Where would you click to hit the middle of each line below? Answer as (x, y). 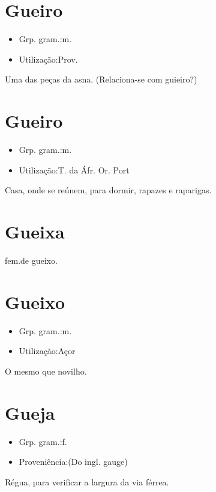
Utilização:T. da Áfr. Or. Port (74, 170)
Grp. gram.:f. (43, 441)
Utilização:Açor (47, 351)
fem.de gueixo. (31, 260)
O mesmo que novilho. (46, 371)
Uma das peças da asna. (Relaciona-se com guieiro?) (101, 79)
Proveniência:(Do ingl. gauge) (73, 462)
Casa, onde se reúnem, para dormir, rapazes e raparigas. (108, 190)
